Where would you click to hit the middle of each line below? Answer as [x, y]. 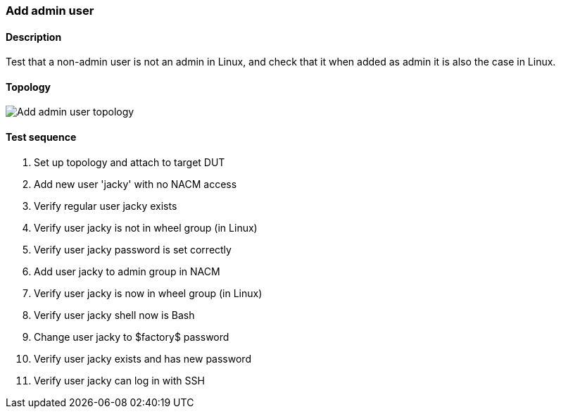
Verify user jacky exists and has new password [143, 358]
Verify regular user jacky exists [106, 206]
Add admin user [50, 11]
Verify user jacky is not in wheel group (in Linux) [146, 227]
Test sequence [41, 137]
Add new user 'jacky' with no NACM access [135, 184]
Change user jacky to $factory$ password [132, 337]
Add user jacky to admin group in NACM [127, 271]
